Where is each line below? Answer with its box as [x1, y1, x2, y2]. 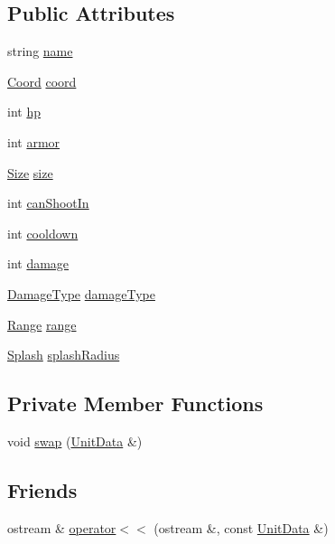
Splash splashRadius [7, 345, 120, 364]
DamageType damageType [7, 284, 155, 303]
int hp [7, 102, 41, 121]
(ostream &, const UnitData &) [154, 518, 329, 537]
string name [7, 42, 73, 61]
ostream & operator [7, 518, 116, 537]
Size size [7, 163, 53, 182]
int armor [7, 132, 60, 151]
